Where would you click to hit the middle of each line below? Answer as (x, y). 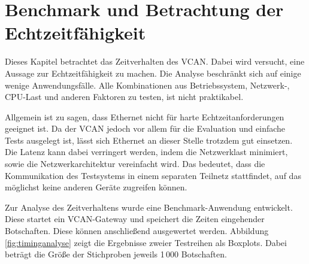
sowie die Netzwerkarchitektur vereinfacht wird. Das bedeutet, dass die (135, 164)
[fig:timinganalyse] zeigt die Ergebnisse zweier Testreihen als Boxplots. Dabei (146, 242)
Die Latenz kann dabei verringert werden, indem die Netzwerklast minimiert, (146, 152)
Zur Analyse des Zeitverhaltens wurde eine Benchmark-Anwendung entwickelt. (149, 207)
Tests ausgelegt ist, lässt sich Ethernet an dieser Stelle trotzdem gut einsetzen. (149, 140)
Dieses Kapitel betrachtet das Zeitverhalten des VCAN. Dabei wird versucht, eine (155, 61)
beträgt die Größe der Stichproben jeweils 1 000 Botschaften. (116, 254)
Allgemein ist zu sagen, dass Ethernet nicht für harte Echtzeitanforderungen (145, 116)
